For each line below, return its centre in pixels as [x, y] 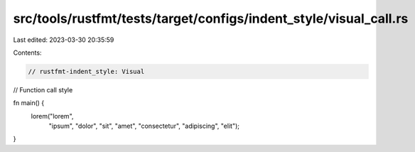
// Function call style [43, 89]
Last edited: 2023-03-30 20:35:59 [64, 40]
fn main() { [29, 103]
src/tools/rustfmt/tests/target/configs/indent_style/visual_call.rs [211, 18]
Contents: [27, 53]
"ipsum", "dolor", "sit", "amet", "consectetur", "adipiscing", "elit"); [144, 126]
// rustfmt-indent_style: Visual [86, 71]
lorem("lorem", [52, 116]
